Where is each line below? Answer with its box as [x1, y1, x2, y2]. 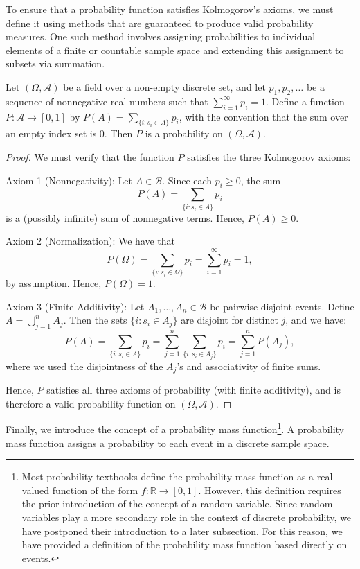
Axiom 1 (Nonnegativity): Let [6, 173, 132, 187]
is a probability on [145, 126, 223, 141]
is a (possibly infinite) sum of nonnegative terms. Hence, [6, 210, 244, 225]
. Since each [162, 173, 213, 187]
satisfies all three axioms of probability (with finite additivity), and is [46, 383, 341, 397]
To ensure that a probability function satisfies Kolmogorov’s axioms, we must [6, 2, 334, 16]
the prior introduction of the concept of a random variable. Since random [21, 496, 333, 511]
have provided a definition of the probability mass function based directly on [21, 537, 348, 552]
